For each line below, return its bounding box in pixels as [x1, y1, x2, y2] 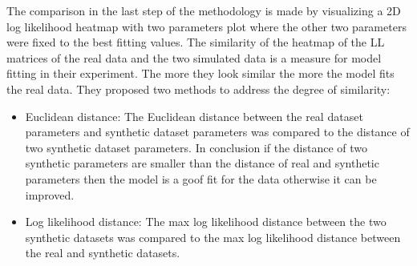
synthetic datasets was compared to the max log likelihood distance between [25, 228, 401, 245]
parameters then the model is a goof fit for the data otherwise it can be [25, 170, 377, 187]
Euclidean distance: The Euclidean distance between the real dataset [25, 107, 363, 124]
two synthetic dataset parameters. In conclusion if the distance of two [25, 139, 368, 155]
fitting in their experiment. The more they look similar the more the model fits [6, 65, 395, 82]
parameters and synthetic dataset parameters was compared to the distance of [25, 123, 410, 140]
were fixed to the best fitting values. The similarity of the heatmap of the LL [6, 34, 385, 50]
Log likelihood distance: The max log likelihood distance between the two [25, 213, 387, 230]
